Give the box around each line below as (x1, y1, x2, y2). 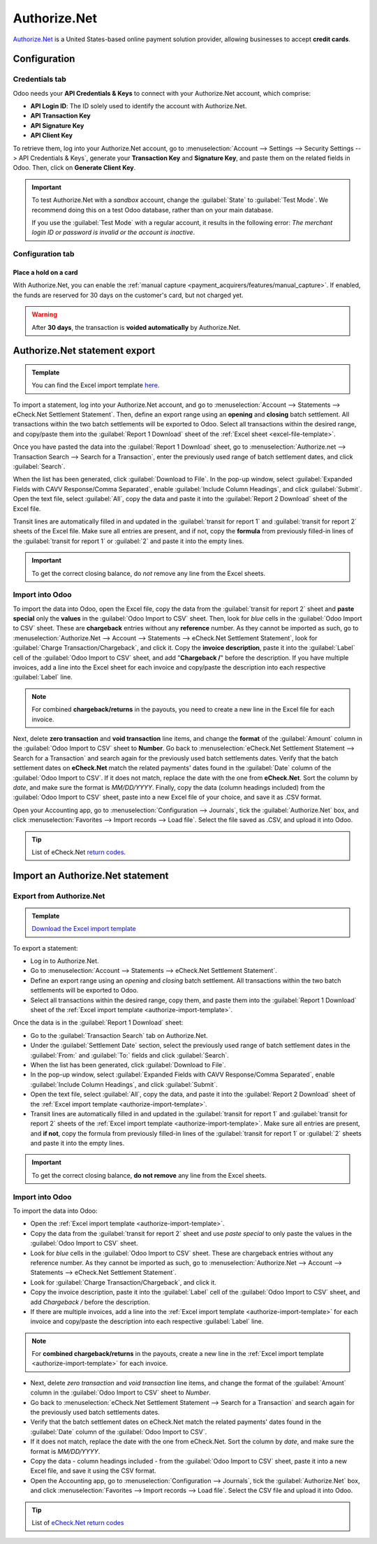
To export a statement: (13, 944, 78, 952)
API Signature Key (30, 121, 84, 129)
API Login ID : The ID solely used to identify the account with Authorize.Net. (30, 102, 247, 110)
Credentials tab (13, 74, 66, 84)
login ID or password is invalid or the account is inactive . (31, 228, 195, 237)
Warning (31, 310, 57, 319)
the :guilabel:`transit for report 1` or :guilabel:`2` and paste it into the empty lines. (13, 537, 244, 545)
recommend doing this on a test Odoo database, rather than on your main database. (31, 205, 274, 214)
